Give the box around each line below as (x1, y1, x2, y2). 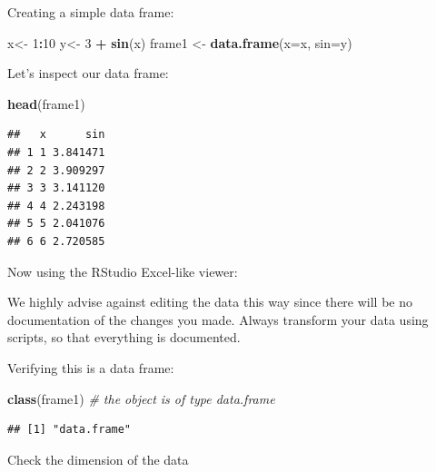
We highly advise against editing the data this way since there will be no (7, 292, 413, 311)
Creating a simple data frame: (7, 3, 174, 21)
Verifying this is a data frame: (7, 358, 174, 377)
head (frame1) (7, 93, 85, 113)
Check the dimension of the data (7, 449, 189, 468)
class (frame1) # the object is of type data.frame (7, 388, 275, 408)
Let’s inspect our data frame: (7, 64, 169, 83)
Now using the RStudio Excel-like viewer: (7, 261, 238, 280)
